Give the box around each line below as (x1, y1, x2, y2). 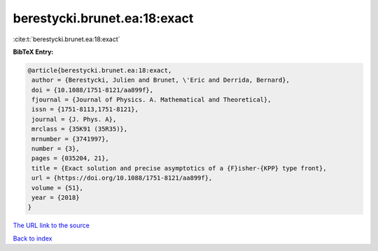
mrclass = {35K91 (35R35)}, (31, 125, 128, 133)
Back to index (13, 234, 52, 243)
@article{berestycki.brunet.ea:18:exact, (27, 66, 172, 74)
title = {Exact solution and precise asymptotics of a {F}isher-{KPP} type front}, (31, 164, 327, 172)
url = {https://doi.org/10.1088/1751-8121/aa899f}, (31, 174, 213, 182)
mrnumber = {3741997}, (31, 135, 110, 143)
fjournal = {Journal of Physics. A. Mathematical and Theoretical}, (31, 96, 272, 104)
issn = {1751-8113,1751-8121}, (31, 106, 139, 113)
